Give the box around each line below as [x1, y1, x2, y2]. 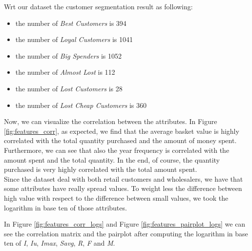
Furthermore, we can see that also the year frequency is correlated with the [4, 145, 230, 155]
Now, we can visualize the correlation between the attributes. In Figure [4, 116, 217, 126]
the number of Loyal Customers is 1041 [15, 34, 133, 44]
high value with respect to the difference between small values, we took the [4, 192, 229, 203]
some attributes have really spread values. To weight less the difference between [4, 183, 242, 193]
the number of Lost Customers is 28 [15, 83, 123, 93]
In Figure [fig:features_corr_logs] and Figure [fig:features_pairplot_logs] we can [4, 219, 246, 229]
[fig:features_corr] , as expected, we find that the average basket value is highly [4, 125, 239, 136]
